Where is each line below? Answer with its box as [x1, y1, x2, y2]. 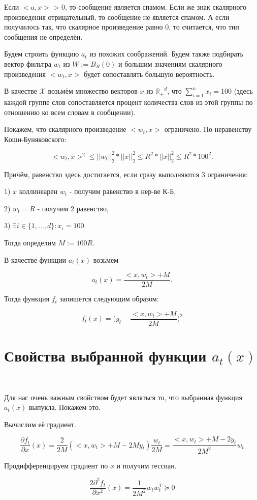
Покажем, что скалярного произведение [4, 124, 126, 134]
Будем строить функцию [4, 48, 79, 59]
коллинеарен [19, 186, 57, 197]
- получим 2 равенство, [37, 203, 109, 213]
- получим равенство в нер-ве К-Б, [69, 186, 176, 197]
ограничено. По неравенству [164, 124, 252, 134]
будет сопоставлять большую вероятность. [84, 68, 215, 79]
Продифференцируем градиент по [4, 460, 108, 470]
